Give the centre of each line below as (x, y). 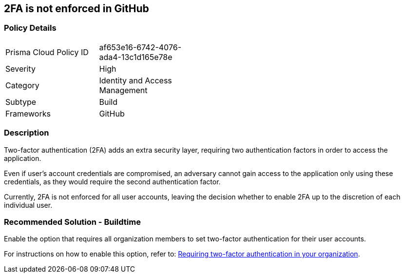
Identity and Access (135, 80)
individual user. (28, 205)
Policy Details (30, 28)
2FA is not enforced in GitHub (77, 9)
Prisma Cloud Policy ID (47, 52)
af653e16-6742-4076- (140, 47)
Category (22, 85)
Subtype (21, 102)
